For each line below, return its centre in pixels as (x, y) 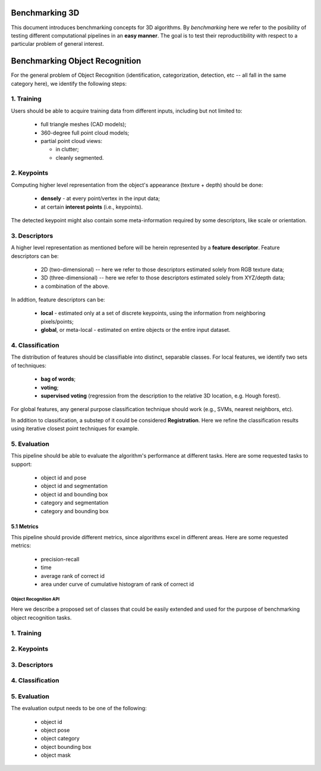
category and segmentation (75, 503)
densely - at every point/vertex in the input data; (100, 198)
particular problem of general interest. (57, 44)
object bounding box (66, 747)
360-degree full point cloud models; (85, 133)
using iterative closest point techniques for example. (75, 428)
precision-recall (60, 559)
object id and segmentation (74, 486)
